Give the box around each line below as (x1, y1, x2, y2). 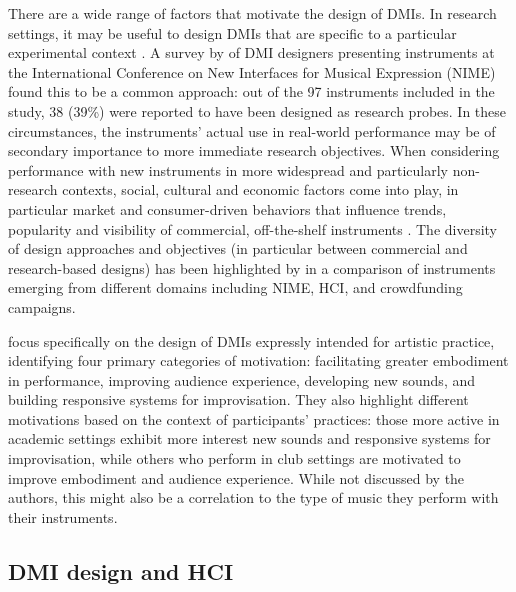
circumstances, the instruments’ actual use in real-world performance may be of (8, 120, 496, 141)
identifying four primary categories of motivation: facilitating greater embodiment (8, 350, 509, 371)
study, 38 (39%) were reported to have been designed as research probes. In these (8, 100, 507, 121)
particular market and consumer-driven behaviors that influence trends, (8, 198, 447, 219)
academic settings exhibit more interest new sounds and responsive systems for (8, 428, 491, 449)
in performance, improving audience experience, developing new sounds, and (8, 369, 476, 390)
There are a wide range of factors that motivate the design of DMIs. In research (8, 3, 497, 23)
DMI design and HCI (8, 555, 234, 586)
